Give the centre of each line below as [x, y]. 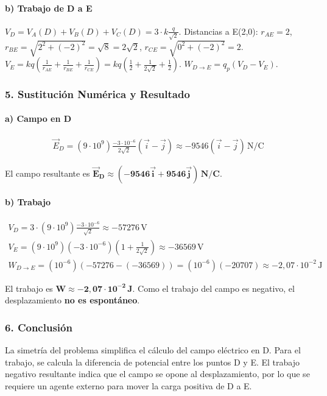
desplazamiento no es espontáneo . [72, 300]
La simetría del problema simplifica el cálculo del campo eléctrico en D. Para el [153, 350]
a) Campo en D [38, 118]
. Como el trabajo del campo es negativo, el [213, 288]
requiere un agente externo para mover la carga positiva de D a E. [128, 385]
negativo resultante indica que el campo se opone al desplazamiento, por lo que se [157, 374]
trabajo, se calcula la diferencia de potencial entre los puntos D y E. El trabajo [152, 362]
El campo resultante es [47, 173]
